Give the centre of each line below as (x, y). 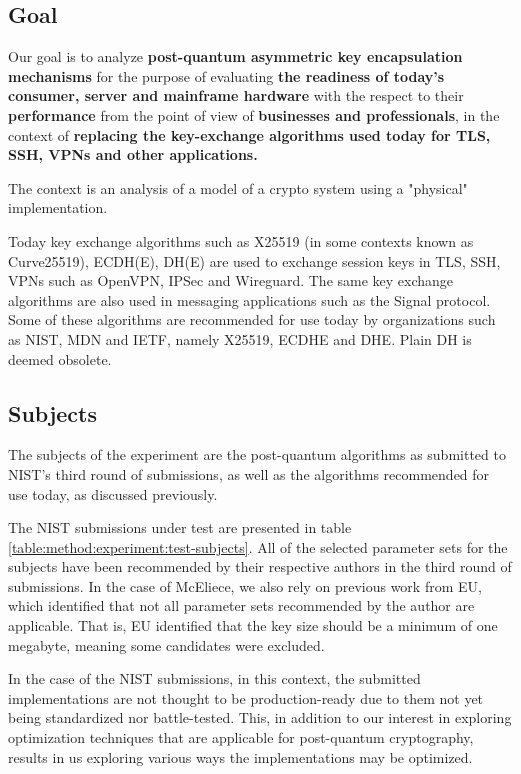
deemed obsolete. (60, 358)
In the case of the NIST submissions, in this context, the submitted (214, 678)
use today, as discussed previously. (113, 493)
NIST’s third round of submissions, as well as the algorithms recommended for (249, 473)
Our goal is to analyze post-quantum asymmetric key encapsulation (235, 56)
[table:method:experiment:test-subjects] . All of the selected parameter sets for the (258, 546)
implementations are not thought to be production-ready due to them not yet (246, 697)
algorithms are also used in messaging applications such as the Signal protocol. (249, 299)
